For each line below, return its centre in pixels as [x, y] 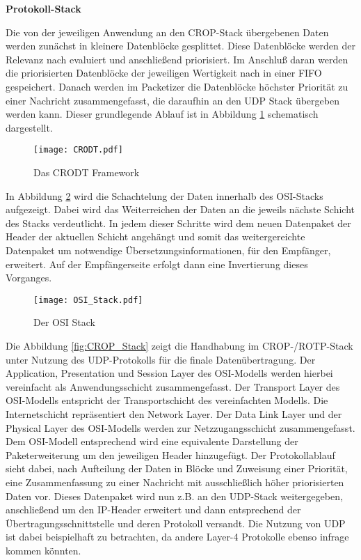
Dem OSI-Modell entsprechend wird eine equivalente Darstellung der [152, 441]
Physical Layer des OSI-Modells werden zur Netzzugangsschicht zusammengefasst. [180, 427]
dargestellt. [29, 127]
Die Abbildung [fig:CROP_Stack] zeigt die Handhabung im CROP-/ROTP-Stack [179, 345]
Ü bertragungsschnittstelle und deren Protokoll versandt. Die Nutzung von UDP [176, 523]
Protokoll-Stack [43, 8]
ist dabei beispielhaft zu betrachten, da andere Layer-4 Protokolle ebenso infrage [177, 537]
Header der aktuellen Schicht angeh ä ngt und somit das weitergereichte [155, 236]
